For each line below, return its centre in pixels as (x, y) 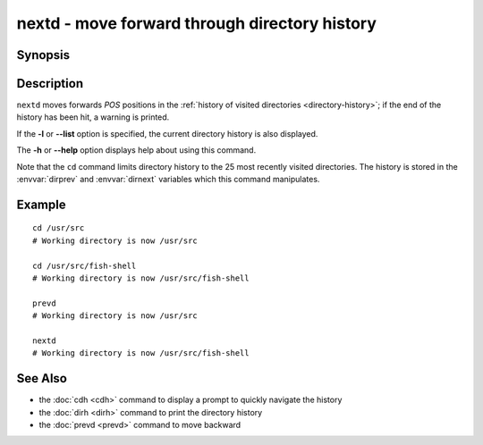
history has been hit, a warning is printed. (93, 117)
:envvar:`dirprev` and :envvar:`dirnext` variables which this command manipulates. (168, 180)
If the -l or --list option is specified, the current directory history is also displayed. (167, 133)
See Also (42, 378)
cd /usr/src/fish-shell (85, 265)
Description (50, 84)
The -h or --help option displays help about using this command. (136, 150)
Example (41, 204)
